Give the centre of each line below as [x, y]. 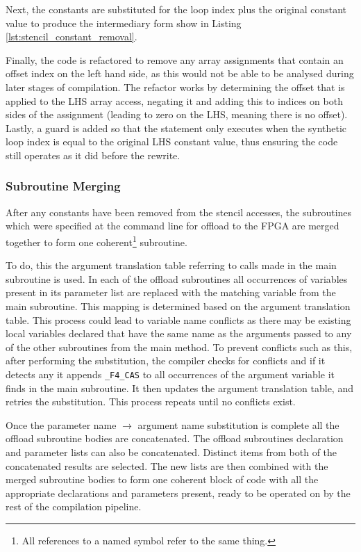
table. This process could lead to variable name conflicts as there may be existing [178, 319]
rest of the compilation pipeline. [74, 506]
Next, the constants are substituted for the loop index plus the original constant [176, 9]
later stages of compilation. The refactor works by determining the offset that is [175, 87]
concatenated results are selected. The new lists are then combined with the [167, 465]
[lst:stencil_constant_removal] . [72, 36]
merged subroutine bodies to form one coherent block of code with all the [162, 479]
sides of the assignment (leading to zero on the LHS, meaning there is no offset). [177, 114]
